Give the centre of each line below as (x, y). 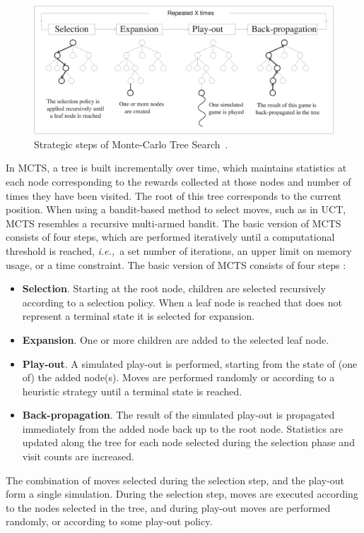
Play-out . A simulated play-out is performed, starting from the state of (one (190, 363)
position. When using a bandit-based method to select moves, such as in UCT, (176, 209)
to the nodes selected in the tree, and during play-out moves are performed (168, 507)
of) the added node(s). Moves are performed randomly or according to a (178, 377)
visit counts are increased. (78, 456)
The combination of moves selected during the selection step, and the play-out (175, 480)
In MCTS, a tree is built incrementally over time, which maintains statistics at (176, 168)
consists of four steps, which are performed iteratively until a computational (170, 237)
